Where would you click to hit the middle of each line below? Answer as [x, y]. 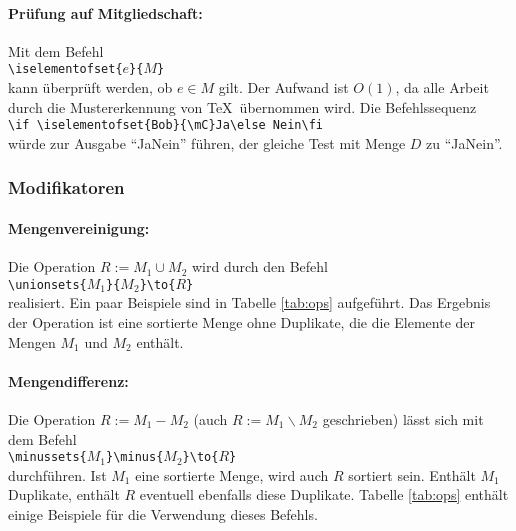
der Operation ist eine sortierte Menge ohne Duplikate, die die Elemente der [242, 321]
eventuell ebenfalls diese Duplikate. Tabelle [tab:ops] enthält [324, 494]
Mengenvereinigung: [79, 227]
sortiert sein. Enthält [412, 474]
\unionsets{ [47, 284]
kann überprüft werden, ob [90, 87]
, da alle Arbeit [442, 87]
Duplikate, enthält [64, 494]
